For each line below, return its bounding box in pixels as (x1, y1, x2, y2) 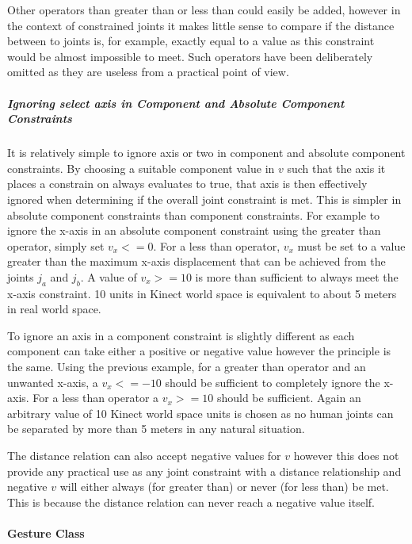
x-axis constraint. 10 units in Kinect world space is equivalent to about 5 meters (7, 285, 397, 301)
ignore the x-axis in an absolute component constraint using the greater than (7, 222, 381, 239)
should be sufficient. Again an (216, 389, 361, 406)
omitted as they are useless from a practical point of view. (7, 63, 289, 80)
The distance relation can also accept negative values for (7, 447, 281, 464)
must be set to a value (297, 237, 406, 254)
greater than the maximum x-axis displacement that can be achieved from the (7, 253, 386, 270)
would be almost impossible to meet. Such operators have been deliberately (7, 48, 373, 64)
